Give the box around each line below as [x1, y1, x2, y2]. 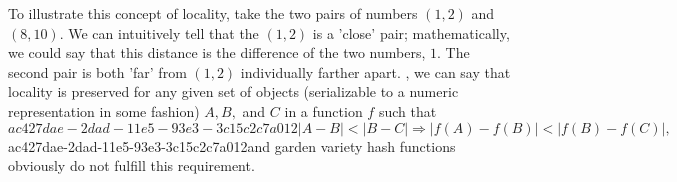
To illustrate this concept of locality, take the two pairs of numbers [8, 3, 418, 23]
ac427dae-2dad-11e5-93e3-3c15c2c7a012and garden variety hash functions [8, 135, 456, 156]
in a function [284, 100, 363, 121]
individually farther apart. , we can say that [240, 61, 511, 82]
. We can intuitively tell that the [59, 22, 259, 43]
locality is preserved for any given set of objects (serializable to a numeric [8, 81, 459, 102]
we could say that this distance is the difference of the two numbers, [8, 42, 426, 63]
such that [378, 100, 437, 121]
